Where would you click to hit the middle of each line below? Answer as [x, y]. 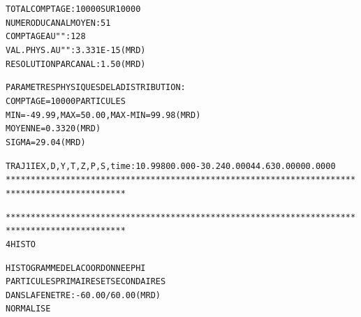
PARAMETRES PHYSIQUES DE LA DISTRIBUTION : [96, 88]
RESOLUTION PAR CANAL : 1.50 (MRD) [76, 64]
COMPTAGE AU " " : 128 [46, 37]
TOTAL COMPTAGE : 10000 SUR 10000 [73, 9]
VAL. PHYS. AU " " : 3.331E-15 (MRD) [76, 50]
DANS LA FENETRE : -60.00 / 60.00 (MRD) [83, 295]
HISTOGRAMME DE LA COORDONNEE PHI [76, 268]
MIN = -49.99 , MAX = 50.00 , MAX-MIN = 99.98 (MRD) [103, 115]
